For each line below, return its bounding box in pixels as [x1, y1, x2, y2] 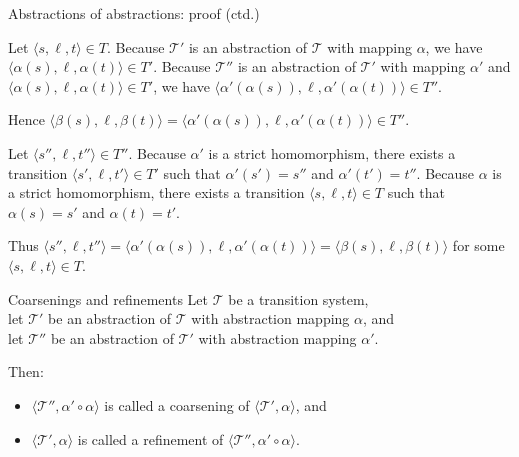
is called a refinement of [77, 428, 224, 449]
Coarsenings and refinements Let [8, 288, 208, 309]
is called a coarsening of [104, 394, 250, 415]
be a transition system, [228, 288, 369, 309]
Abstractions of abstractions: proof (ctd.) [8, 3, 260, 23]
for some [452, 235, 505, 256]
